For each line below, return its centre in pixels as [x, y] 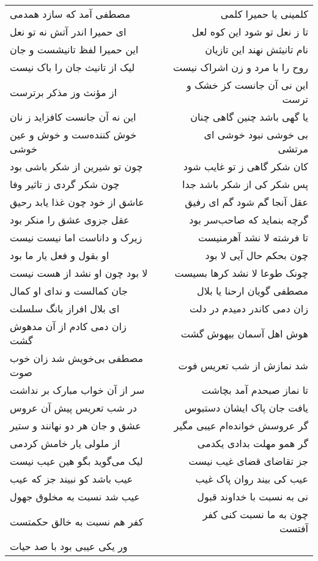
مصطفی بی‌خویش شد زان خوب [77, 358]
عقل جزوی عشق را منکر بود [70, 220]
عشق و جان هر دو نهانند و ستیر [76, 425]
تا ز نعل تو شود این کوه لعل [250, 32]
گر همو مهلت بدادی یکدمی [253, 443]
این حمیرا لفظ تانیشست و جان [74, 49]
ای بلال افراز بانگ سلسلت [65, 308]
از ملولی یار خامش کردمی [65, 443]
